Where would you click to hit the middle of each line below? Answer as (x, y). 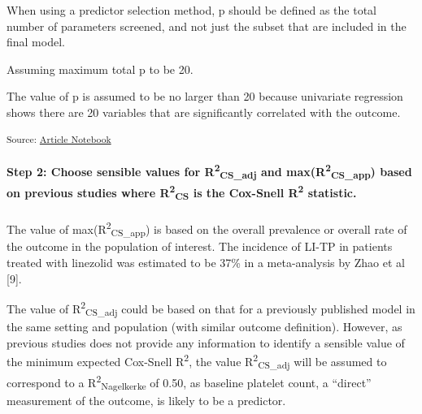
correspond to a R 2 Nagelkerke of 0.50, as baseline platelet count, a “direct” (189, 382)
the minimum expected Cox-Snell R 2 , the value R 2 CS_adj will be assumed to (197, 361)
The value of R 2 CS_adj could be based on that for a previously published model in (211, 308)
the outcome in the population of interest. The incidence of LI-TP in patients (200, 246)
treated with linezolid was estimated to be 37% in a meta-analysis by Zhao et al (206, 263)
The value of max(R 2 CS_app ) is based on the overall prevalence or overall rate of (207, 229)
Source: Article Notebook (59, 138)
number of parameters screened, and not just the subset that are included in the (207, 26)
